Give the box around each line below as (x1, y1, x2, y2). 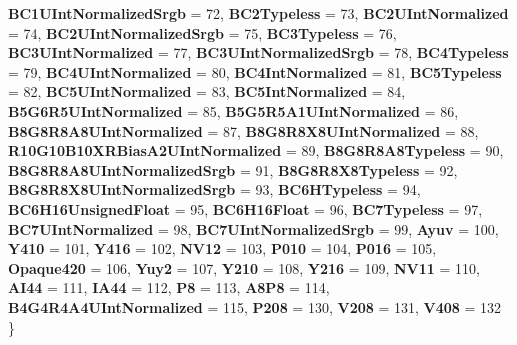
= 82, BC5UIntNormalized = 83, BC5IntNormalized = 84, (8, 81, 406, 102)
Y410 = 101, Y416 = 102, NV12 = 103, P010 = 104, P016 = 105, (8, 238, 437, 259)
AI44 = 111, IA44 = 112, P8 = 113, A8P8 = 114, (8, 277, 330, 298)
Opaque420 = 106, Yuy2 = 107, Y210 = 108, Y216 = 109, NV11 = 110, (8, 257, 480, 278)
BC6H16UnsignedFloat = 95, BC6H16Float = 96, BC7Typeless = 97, (8, 198, 483, 219)
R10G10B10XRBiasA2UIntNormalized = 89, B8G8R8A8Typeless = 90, (8, 140, 504, 161)
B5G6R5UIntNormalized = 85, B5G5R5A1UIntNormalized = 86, (8, 100, 459, 121)
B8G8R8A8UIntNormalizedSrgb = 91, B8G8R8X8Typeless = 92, (8, 159, 458, 180)
